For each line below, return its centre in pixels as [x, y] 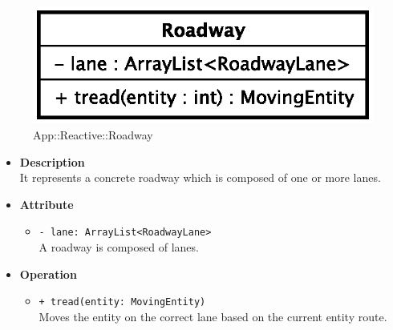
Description [52, 161]
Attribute [47, 204]
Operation [48, 274]
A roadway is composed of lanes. [119, 247]
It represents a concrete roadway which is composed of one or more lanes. [200, 177]
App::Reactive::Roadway [93, 135]
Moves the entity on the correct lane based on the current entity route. [213, 316]
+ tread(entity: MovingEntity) [122, 302]
